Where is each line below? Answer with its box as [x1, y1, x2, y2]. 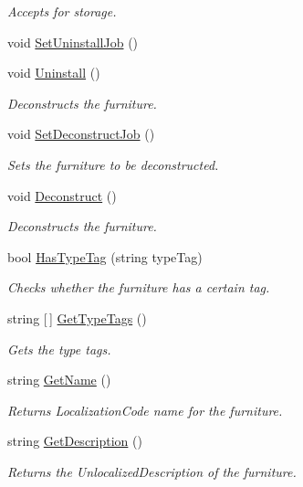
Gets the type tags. [7, 339, 111, 358]
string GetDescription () [7, 431, 142, 450]
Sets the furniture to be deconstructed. [7, 154, 219, 174]
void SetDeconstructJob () [7, 124, 155, 143]
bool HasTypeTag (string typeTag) [7, 247, 203, 266]
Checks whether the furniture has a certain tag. [7, 278, 270, 297]
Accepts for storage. [7, 2, 117, 20]
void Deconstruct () [7, 185, 117, 205]
